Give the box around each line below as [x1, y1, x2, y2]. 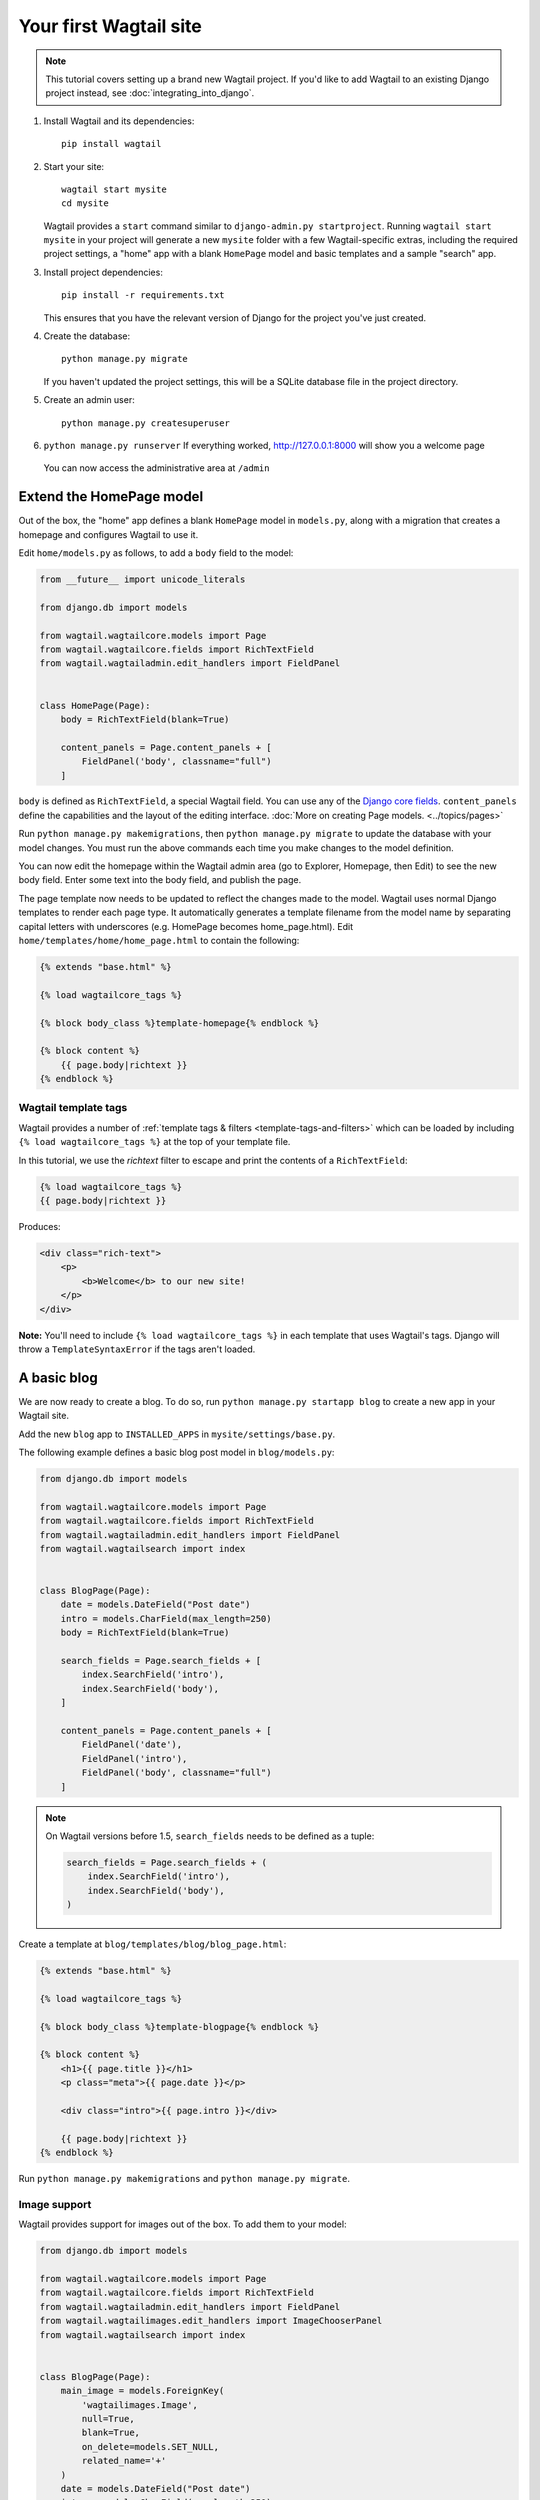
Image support [18, 2197, 92, 2211]
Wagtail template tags [18, 1101, 128, 1115]
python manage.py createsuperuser [61, 417, 230, 429]
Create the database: [43, 330, 131, 342]
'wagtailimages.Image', [81, 2399, 199, 2410]
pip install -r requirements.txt [61, 290, 225, 301]
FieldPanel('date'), [81, 1739, 183, 1750]
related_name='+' [81, 2455, 167, 2467]
